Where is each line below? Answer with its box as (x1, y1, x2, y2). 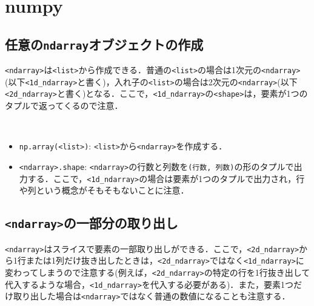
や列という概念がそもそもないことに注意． (19, 184, 189, 197)
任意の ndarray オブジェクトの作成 (5, 34, 204, 53)
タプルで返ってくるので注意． (5, 99, 123, 112)
